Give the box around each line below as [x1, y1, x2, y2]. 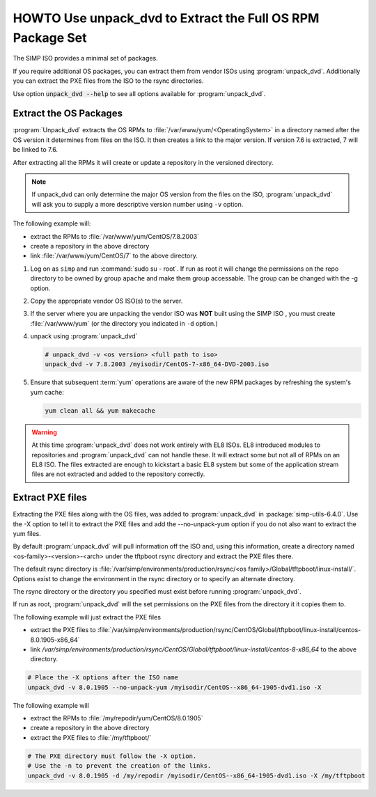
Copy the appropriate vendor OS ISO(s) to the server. [30, 297, 183, 305]
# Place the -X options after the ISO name [27, 674, 179, 681]
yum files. [13, 530, 41, 538]
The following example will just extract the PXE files [13, 613, 162, 621]
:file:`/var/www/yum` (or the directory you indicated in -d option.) [30, 319, 219, 327]
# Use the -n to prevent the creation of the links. [27, 762, 212, 770]
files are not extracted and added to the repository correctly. [31, 470, 205, 478]
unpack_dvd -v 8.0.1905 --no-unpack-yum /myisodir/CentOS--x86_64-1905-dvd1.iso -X [27, 683, 322, 691]
